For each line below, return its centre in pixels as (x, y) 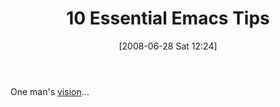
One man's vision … (50, 91)
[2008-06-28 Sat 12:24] (168, 46)
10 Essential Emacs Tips (168, 18)
